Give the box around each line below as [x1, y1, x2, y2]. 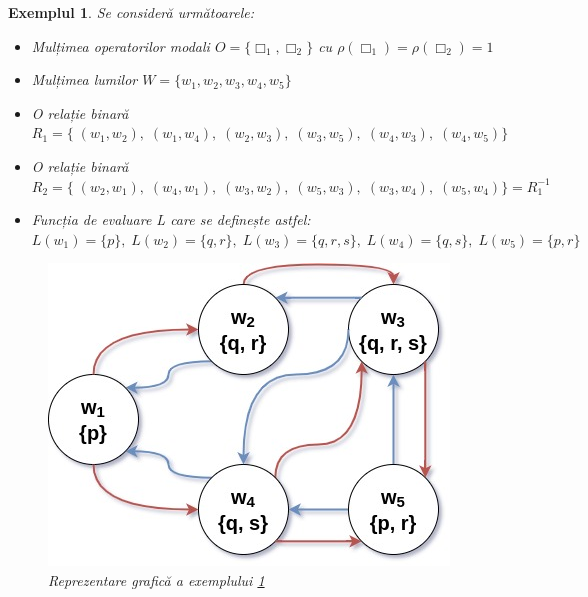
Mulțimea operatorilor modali [31, 35, 210, 56]
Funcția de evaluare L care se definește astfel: [31, 209, 311, 230]
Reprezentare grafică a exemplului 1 [48, 569, 265, 590]
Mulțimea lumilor [31, 69, 138, 90]
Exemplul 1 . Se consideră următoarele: [8, 2, 254, 22]
